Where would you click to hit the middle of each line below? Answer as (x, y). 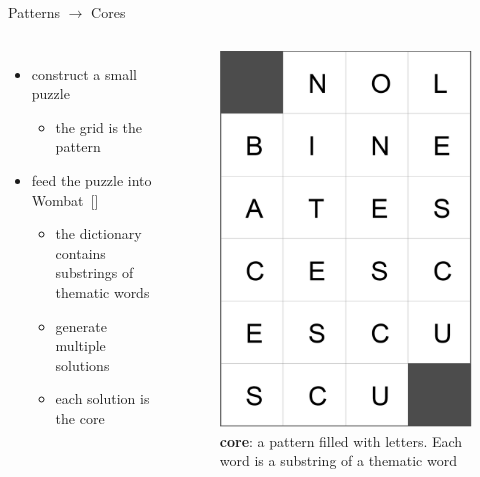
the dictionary (98, 233)
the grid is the (99, 126)
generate (81, 325)
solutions (82, 364)
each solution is (102, 398)
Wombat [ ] (65, 199)
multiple (80, 345)
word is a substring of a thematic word (338, 460)
